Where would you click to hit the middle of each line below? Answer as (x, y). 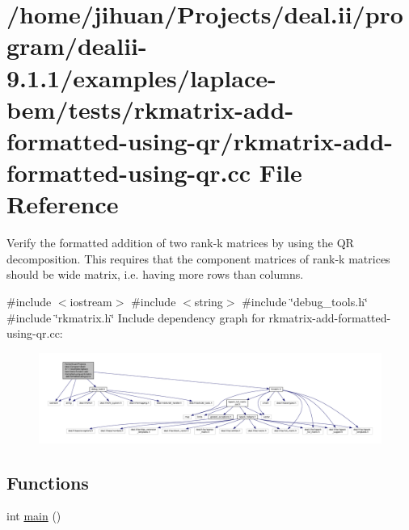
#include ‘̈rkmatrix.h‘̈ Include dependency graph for (136, 317)
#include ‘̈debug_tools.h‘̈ (305, 302)
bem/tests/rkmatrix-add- (150, 109)
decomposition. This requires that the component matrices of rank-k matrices (198, 258)
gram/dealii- (77, 46)
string (209, 302)
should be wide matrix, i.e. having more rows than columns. (155, 274)
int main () (34, 516)
